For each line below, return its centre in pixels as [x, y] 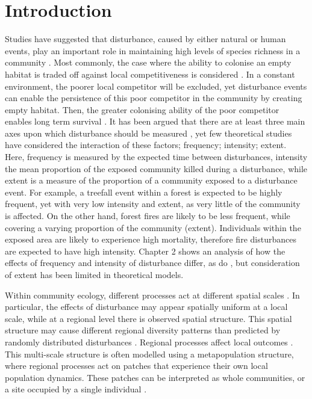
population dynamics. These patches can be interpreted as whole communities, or [155, 377]
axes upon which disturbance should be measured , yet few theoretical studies [148, 133]
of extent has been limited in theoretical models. [94, 274]
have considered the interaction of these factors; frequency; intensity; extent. [146, 145]
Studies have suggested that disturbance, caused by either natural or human [145, 39]
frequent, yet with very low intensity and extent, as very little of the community [153, 204]
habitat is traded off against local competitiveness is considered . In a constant [150, 74]
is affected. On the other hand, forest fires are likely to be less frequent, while [148, 216]
